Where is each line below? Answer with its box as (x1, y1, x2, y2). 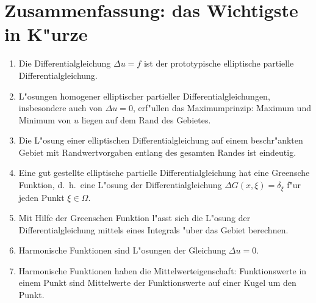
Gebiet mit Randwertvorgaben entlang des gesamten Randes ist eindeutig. (18, 145, 296, 158)
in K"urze (4, 21, 88, 46)
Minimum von (18, 113, 71, 126)
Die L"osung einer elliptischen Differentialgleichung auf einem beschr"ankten (18, 134, 303, 147)
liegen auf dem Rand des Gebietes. (81, 113, 211, 126)
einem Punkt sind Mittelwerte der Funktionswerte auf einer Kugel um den (18, 276, 296, 289)
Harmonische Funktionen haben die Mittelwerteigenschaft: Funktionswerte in (18, 264, 307, 277)
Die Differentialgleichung (18, 57, 111, 70)
